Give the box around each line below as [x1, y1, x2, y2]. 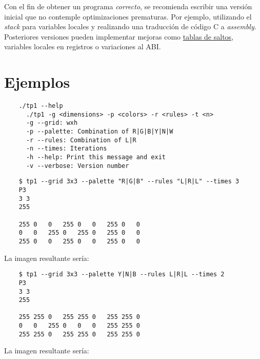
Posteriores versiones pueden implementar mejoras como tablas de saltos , [4, 31, 234, 42]
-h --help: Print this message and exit [26, 154, 166, 161]
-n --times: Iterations [26, 145, 107, 153]
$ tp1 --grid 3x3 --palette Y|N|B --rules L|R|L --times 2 [18, 271, 225, 278]
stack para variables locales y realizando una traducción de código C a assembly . [4, 21, 256, 32]
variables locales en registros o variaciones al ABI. [4, 41, 161, 52]
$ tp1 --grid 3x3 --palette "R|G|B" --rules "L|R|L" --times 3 [18, 178, 239, 185]
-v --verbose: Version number [26, 162, 129, 169]
